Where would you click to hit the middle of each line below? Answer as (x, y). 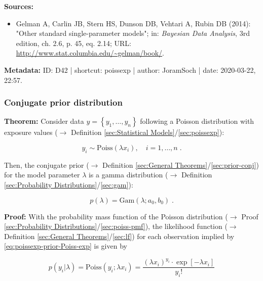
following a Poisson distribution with (197, 121)
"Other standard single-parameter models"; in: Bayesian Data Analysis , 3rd (133, 33)
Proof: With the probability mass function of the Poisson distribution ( (116, 216)
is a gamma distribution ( (128, 175)
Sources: (19, 6)
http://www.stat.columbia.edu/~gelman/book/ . (90, 53)
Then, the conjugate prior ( (47, 165)
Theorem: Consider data (44, 121)
